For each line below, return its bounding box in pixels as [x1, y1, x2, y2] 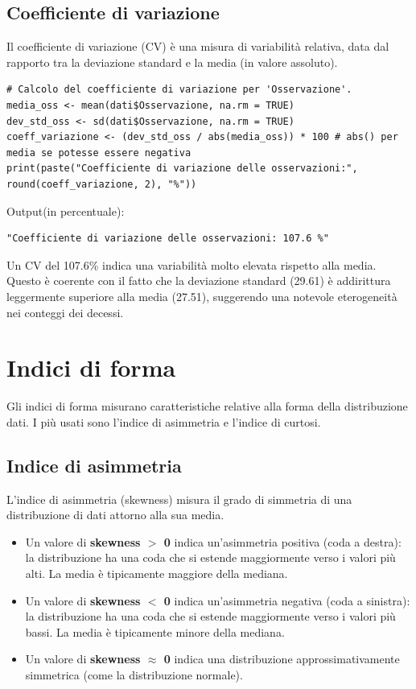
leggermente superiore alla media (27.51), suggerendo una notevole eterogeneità [6, 287, 397, 304]
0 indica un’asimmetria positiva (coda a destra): [163, 533, 402, 550]
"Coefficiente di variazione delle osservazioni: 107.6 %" [6, 233, 329, 245]
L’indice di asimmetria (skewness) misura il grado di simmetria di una [6, 490, 352, 507]
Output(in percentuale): [6, 202, 125, 219]
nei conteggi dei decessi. [6, 303, 124, 320]
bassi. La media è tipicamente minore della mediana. [25, 623, 285, 640]
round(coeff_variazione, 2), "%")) [6, 178, 197, 190]
